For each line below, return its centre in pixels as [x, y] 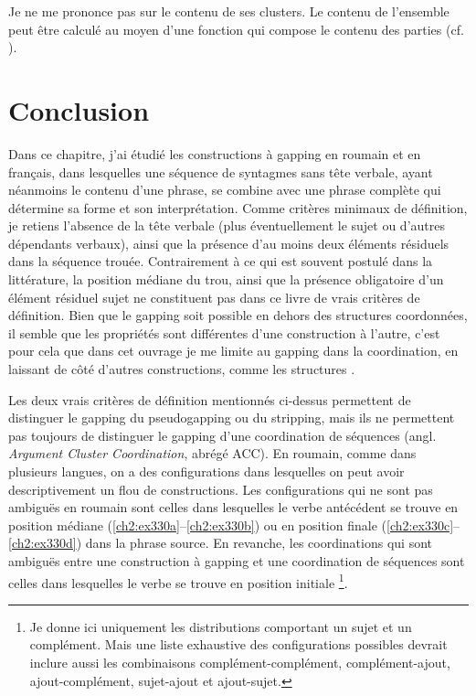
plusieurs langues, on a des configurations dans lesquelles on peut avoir [206, 471]
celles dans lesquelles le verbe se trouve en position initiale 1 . [178, 581]
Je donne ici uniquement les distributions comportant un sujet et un [221, 626]
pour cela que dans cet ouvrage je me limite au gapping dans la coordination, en [233, 351]
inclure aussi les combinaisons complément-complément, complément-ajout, [240, 662]
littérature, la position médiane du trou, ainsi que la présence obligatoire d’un [226, 279]
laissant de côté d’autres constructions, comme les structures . [182, 369]
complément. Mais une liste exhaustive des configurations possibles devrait [238, 644]
